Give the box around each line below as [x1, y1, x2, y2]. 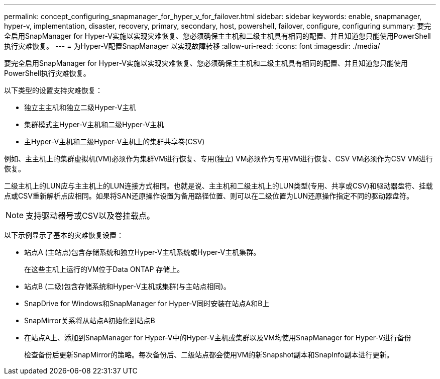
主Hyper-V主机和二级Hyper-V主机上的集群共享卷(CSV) [24, 137, 205, 146]
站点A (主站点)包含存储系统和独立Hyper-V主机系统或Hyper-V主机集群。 [24, 248, 261, 256]
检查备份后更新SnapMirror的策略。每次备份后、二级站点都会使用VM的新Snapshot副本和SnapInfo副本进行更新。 [24, 350, 394, 359]
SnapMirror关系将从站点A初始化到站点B [24, 316, 155, 325]
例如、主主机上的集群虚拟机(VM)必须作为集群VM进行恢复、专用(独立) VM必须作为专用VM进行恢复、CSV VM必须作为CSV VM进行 [4, 154, 433, 163]
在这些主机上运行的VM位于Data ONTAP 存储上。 [24, 265, 184, 273]
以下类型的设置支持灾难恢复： [4, 86, 102, 94]
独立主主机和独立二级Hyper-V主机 [24, 103, 137, 112]
